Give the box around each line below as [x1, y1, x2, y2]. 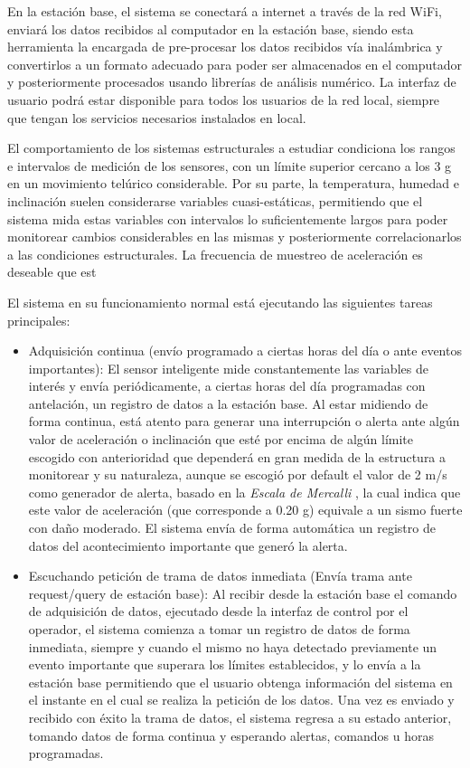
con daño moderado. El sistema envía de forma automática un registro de [28, 518, 436, 537]
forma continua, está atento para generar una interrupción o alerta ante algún [28, 412, 460, 431]
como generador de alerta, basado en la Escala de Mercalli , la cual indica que [28, 482, 461, 501]
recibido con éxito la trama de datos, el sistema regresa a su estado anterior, [28, 707, 452, 726]
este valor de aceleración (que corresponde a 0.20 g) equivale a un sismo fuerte [28, 500, 463, 519]
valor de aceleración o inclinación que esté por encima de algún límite [28, 430, 414, 449]
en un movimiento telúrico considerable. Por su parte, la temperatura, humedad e [7, 174, 459, 193]
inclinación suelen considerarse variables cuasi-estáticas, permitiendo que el [7, 191, 423, 210]
